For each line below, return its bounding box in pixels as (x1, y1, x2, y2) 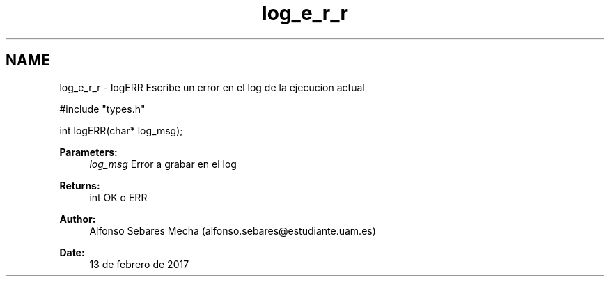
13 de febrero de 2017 (89, 258, 189, 270)
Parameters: (59, 146, 118, 158)
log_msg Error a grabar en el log (89, 157, 237, 170)
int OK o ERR (89, 191, 148, 203)
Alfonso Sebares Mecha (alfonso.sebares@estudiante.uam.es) (89, 224, 376, 237)
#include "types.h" (59, 102, 146, 115)
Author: (59, 212, 96, 225)
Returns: (59, 179, 100, 191)
